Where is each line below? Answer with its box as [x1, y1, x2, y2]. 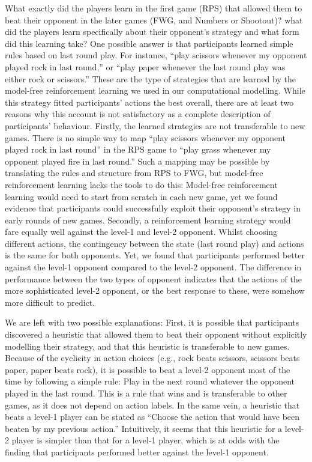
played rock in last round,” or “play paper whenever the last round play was [5, 60, 286, 73]
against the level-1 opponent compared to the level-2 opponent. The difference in [5, 261, 302, 273]
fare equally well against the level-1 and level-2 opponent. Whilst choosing [5, 225, 278, 238]
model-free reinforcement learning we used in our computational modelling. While [5, 84, 305, 97]
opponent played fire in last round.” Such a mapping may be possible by [5, 154, 270, 167]
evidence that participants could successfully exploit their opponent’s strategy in [5, 202, 301, 214]
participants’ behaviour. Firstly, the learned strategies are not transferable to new [5, 119, 305, 132]
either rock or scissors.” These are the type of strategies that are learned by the [5, 72, 296, 85]
